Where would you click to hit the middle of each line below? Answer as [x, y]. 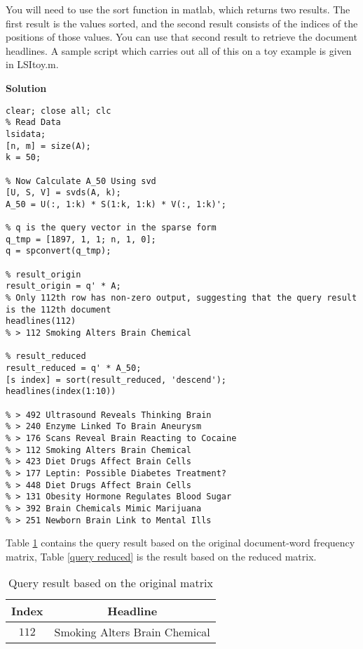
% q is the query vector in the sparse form [111, 228]
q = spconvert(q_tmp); [59, 251]
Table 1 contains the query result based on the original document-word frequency [180, 543]
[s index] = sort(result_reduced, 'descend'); [116, 380]
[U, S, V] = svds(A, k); [63, 193]
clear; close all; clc [59, 111]
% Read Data [33, 123]
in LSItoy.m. [32, 64]
